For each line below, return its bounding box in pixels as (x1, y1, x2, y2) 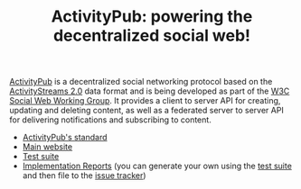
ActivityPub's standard (22, 132, 108, 143)
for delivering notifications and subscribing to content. (9, 114, 212, 125)
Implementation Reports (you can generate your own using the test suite (22, 160, 292, 172)
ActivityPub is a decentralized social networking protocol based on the (9, 76, 273, 87)
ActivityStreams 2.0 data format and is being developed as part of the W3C (9, 85, 290, 96)
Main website (22, 141, 73, 152)
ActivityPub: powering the (51, 6, 253, 27)
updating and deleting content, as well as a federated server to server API (9, 105, 285, 116)
